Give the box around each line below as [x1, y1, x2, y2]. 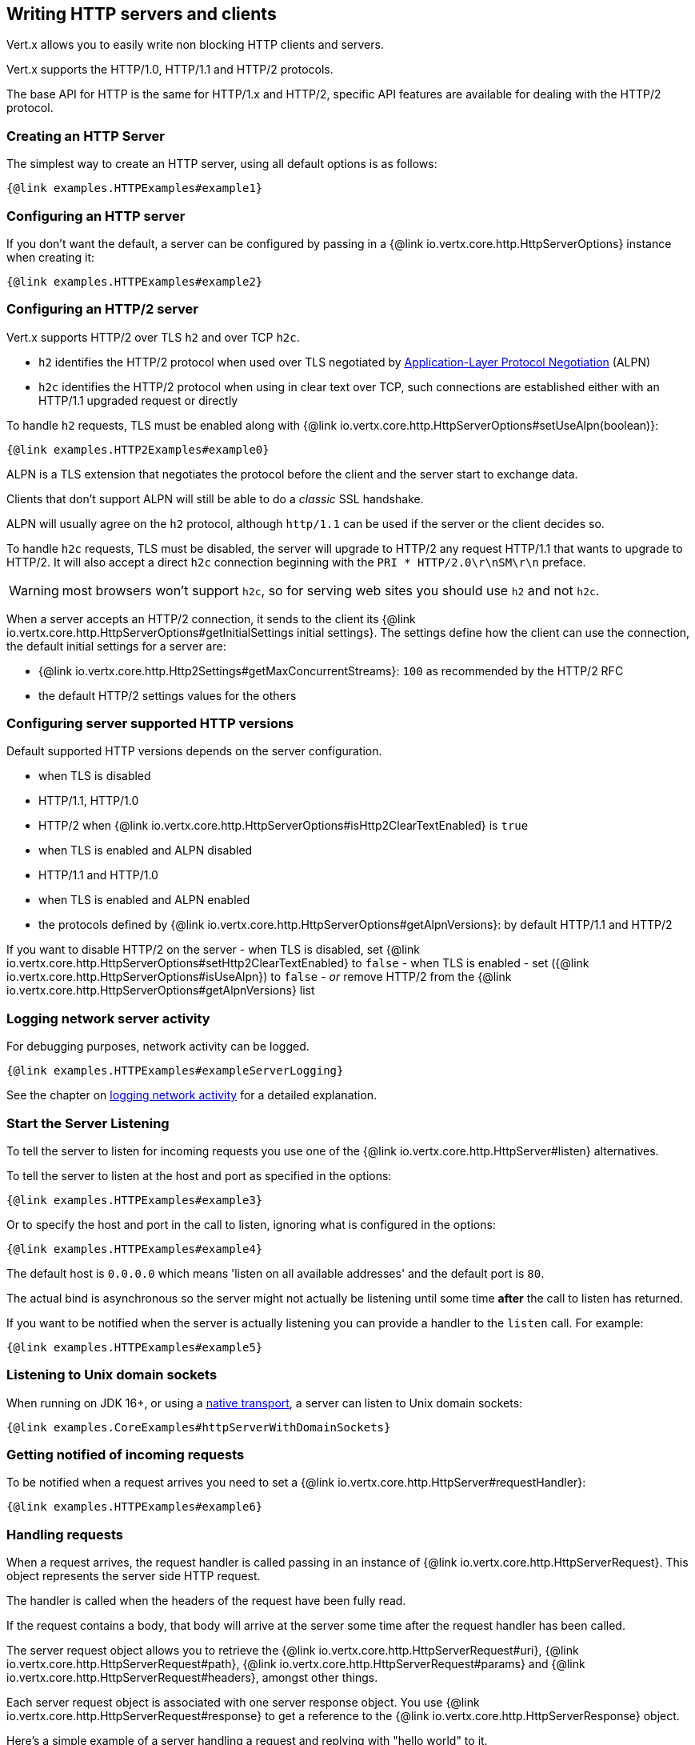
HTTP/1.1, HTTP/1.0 [38, 794, 139, 808]
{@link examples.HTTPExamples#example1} [6, 182, 263, 195]
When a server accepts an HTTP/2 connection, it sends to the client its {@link [6, 611, 416, 626]
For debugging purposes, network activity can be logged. [6, 1039, 310, 1054]
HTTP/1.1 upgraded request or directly [38, 393, 238, 407]
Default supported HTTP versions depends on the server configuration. [6, 744, 382, 758]
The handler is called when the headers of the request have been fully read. [6, 1594, 406, 1608]
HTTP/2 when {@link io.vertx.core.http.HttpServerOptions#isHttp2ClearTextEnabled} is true [38, 818, 529, 833]
